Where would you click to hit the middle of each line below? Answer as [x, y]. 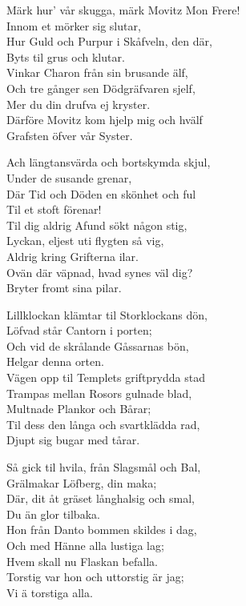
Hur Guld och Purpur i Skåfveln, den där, [109, 41]
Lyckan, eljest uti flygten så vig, [85, 241]
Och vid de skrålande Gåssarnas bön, [98, 345]
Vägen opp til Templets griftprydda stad [106, 377]
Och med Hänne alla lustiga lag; [85, 545]
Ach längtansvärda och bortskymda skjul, [109, 162]
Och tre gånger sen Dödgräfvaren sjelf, [101, 88]
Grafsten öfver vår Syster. [70, 135]
